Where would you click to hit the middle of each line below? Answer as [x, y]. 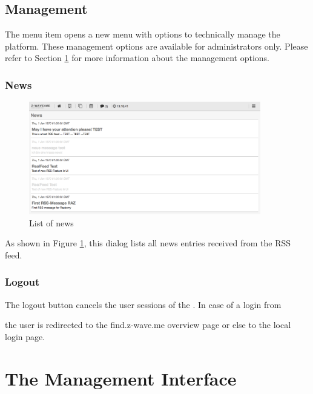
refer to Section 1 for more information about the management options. [137, 58]
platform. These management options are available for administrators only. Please [156, 46]
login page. [25, 336]
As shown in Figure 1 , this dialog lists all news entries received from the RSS [148, 243]
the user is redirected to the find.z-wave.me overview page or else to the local [148, 325]
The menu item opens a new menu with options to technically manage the [143, 34]
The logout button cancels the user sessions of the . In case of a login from [143, 304]
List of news [51, 222]
